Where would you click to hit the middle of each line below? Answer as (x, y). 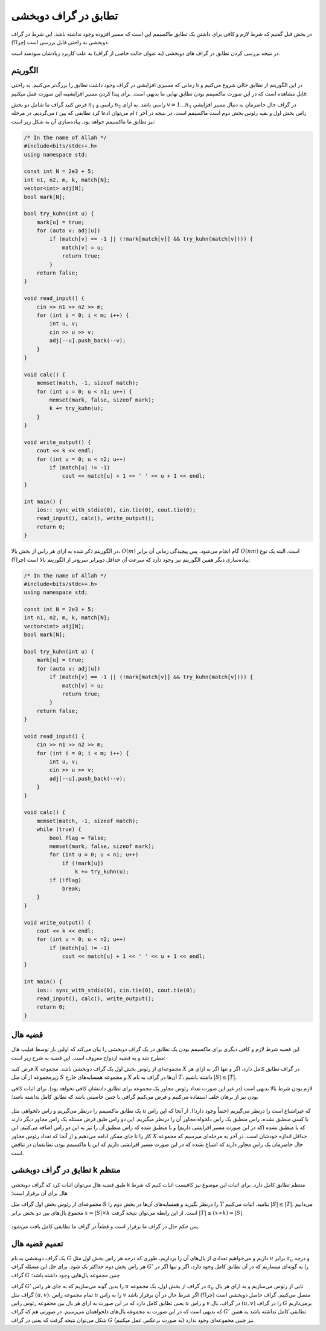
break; (72, 888)
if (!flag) (65, 880)
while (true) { (59, 829)
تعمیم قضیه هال (37, 1244)
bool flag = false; (78, 838)
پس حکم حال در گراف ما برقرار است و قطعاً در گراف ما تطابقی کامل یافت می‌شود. (105, 1226)
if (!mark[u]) (83, 863)
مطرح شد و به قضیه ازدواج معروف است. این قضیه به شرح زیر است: (88, 1058)
